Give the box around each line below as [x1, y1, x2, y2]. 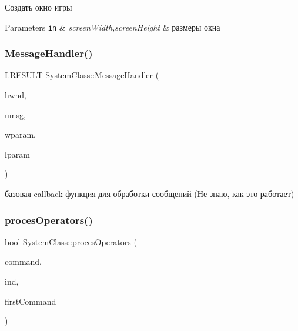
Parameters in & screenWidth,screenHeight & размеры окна [5, 21, 220, 33]
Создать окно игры [5, 1, 72, 13]
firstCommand [5, 295, 56, 307]
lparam [5, 148, 30, 160]
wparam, [5, 128, 36, 141]
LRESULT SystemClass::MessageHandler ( [5, 69, 159, 81]
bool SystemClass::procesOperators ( [5, 235, 137, 248]
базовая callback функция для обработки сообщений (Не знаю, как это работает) [5, 188, 294, 200]
